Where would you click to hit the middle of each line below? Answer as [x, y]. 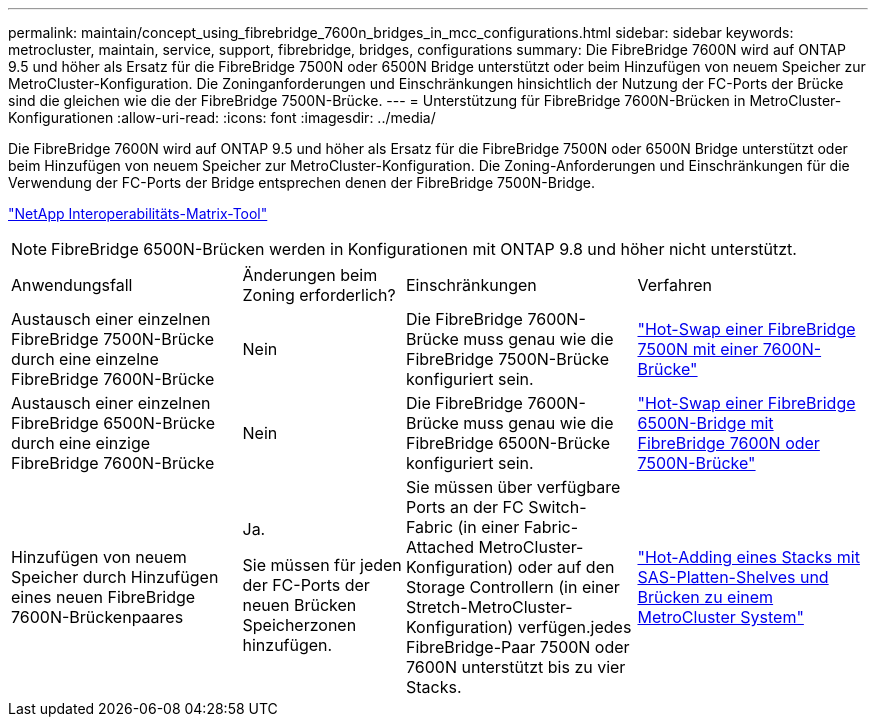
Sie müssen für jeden [322, 565]
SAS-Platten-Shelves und [733, 577]
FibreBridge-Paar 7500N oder [518, 647]
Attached [440, 547]
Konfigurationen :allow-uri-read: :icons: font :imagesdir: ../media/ [222, 117]
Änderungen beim [310, 275]
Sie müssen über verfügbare [513, 487]
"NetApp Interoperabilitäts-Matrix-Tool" [138, 213]
